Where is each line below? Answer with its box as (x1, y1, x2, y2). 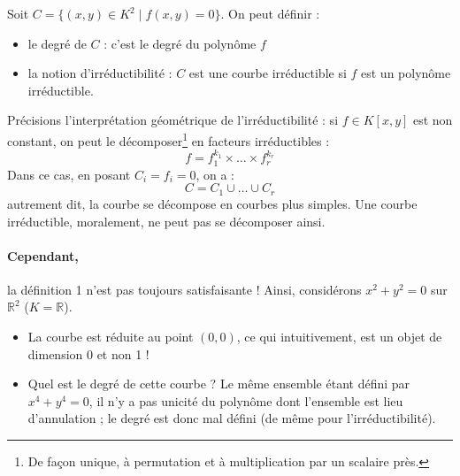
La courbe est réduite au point (27, 327, 194, 346)
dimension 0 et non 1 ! (27, 344, 149, 363)
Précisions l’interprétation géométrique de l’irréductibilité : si (7, 111, 339, 129)
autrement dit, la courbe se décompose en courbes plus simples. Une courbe (7, 194, 418, 212)
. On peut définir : (220, 4, 320, 22)
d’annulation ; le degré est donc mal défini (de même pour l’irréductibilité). (27, 409, 436, 427)
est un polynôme (361, 64, 451, 82)
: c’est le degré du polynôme (103, 34, 257, 52)
